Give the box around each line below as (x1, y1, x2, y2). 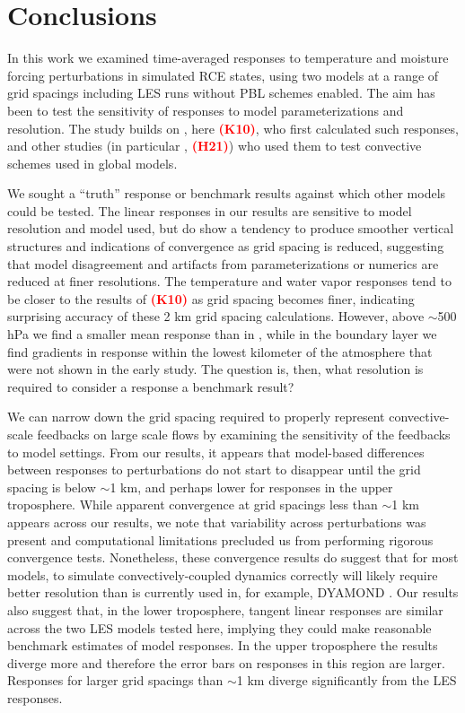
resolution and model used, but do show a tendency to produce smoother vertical (7, 219, 454, 238)
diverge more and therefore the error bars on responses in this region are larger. (7, 653, 445, 672)
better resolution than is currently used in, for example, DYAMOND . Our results (7, 583, 459, 602)
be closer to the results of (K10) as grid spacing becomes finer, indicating (7, 289, 415, 308)
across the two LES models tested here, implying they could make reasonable (7, 618, 432, 637)
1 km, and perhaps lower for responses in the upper (110, 477, 393, 496)
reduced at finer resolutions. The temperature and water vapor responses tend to (7, 272, 452, 291)
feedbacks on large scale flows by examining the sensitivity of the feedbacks (37, 425, 451, 443)
